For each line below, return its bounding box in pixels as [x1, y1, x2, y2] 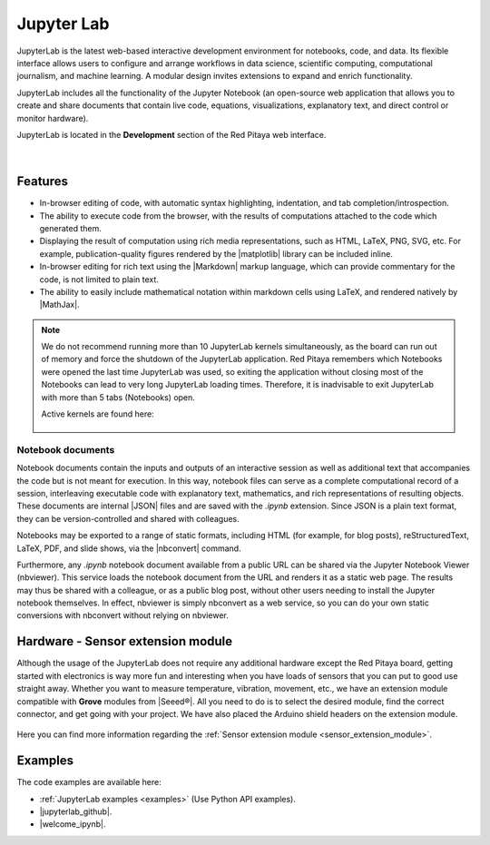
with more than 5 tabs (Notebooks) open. [41, 391, 195, 403]
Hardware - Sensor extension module [16, 634, 233, 649]
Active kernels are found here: [41, 408, 154, 419]
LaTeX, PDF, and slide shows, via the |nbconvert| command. [16, 543, 241, 554]
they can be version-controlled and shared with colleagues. [16, 513, 240, 524]
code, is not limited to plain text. [39, 273, 159, 285]
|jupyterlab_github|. [39, 806, 113, 817]
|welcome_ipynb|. [39, 819, 106, 830]
